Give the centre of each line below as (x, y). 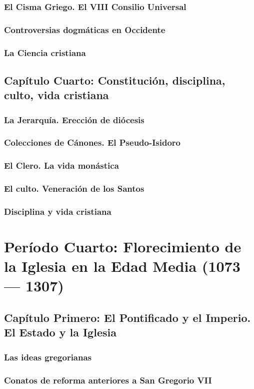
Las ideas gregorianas (48, 357)
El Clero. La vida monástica (61, 165)
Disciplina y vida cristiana (58, 211)
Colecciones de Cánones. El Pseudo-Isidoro (92, 142)
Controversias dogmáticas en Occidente (85, 29)
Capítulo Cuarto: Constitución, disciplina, (115, 80)
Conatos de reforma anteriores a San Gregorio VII (108, 380)
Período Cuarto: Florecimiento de (123, 247)
